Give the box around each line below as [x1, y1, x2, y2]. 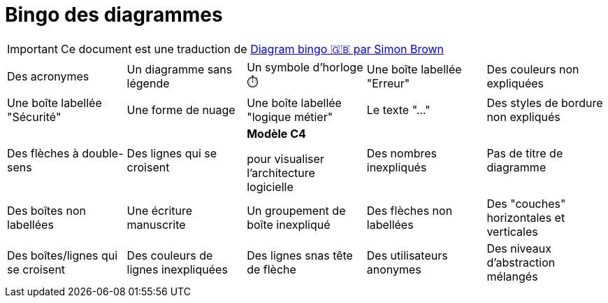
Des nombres [366, 146, 437, 160]
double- [82, 146, 124, 160]
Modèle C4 [247, 126, 306, 141]
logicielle [247, 179, 294, 194]
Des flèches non [366, 203, 453, 218]
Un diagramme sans [126, 62, 233, 77]
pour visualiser [247, 151, 324, 166]
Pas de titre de [486, 146, 563, 160]
